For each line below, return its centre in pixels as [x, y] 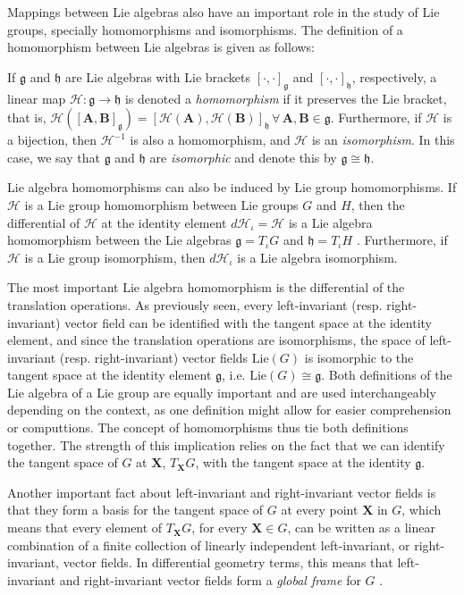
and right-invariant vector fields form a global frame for [210, 579]
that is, [27, 117]
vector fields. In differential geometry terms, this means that [228, 562]
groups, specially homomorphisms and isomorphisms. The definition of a [205, 29]
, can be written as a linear [361, 528]
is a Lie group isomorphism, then [115, 257]
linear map [37, 98]
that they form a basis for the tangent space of [135, 510]
